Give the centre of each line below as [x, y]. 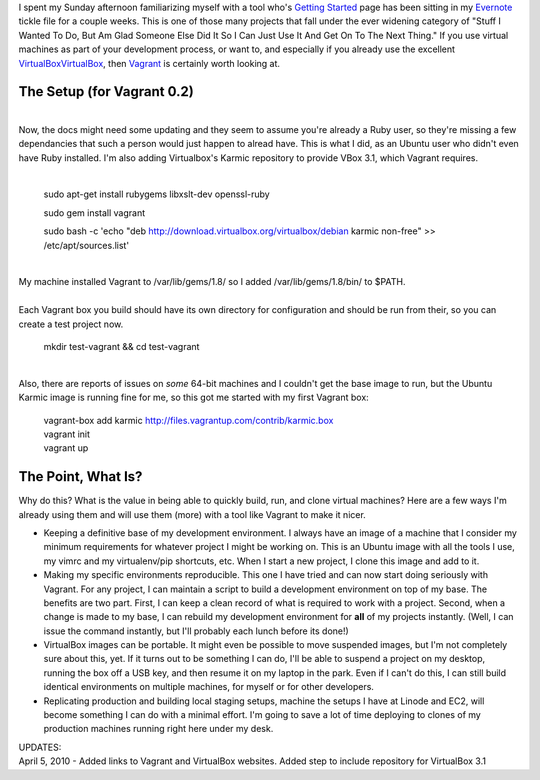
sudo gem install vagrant [94, 212]
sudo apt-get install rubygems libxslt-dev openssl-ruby [156, 194]
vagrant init [66, 434]
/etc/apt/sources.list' [86, 245]
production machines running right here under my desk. [158, 729]
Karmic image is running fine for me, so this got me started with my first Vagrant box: [193, 397]
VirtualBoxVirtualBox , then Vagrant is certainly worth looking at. [149, 63]
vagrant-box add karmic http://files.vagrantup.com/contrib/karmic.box [188, 420]
